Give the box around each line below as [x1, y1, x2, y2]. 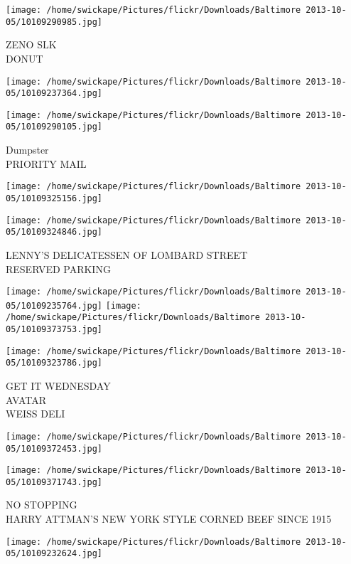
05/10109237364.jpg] [6, 88, 103, 99]
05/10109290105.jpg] [6, 122, 103, 132]
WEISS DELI [6, 406, 65, 421]
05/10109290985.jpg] [6, 16, 103, 27]
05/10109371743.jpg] [6, 477, 103, 487]
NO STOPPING [6, 497, 77, 512]
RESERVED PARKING [6, 261, 111, 276]
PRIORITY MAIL [6, 156, 87, 171]
